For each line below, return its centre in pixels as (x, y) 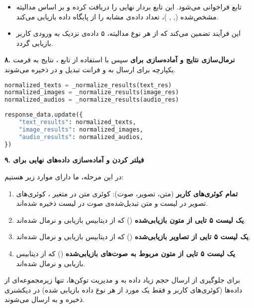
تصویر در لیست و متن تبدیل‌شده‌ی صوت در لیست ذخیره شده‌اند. (112, 203)
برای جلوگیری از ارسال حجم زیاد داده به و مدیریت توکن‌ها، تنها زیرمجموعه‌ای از (122, 280)
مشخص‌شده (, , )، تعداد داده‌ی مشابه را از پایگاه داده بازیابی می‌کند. (117, 16)
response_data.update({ (44, 115)
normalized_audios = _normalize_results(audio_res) (92, 100)
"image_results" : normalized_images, (81, 129)
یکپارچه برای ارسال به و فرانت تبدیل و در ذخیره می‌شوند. (90, 69)
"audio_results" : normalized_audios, (81, 137)
